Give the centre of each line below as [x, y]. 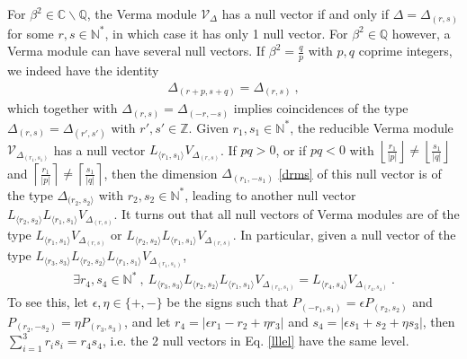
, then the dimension [161, 173]
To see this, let [48, 302]
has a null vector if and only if [305, 13]
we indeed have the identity [83, 70]
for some [31, 33]
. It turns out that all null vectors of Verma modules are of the [287, 214]
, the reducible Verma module [372, 127]
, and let [148, 321]
